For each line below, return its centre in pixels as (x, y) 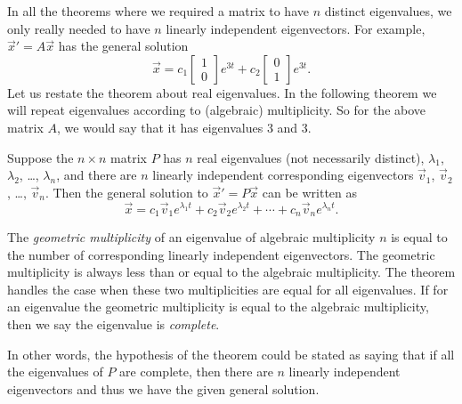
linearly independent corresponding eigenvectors (283, 175)
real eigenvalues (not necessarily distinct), (311, 157)
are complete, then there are (196, 372)
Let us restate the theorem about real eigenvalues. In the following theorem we (222, 92)
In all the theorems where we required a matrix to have (158, 11)
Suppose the (41, 157)
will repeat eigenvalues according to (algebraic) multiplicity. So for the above (217, 110)
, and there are (97, 175)
